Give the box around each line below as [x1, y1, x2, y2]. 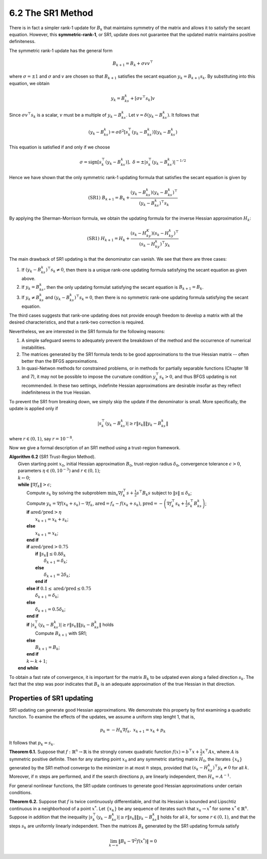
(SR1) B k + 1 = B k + [88, 195, 130, 201]
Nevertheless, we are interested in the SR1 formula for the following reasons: [9, 328, 165, 334]
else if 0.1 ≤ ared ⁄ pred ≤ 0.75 [26, 585, 91, 591]
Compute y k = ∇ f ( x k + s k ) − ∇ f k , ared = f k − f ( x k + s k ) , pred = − [26, 500, 163, 507]
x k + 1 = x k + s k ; [35, 516, 69, 523]
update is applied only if [9, 405, 58, 411]
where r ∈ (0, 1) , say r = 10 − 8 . [9, 435, 74, 441]
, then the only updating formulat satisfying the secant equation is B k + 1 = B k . [44, 284, 204, 291]
